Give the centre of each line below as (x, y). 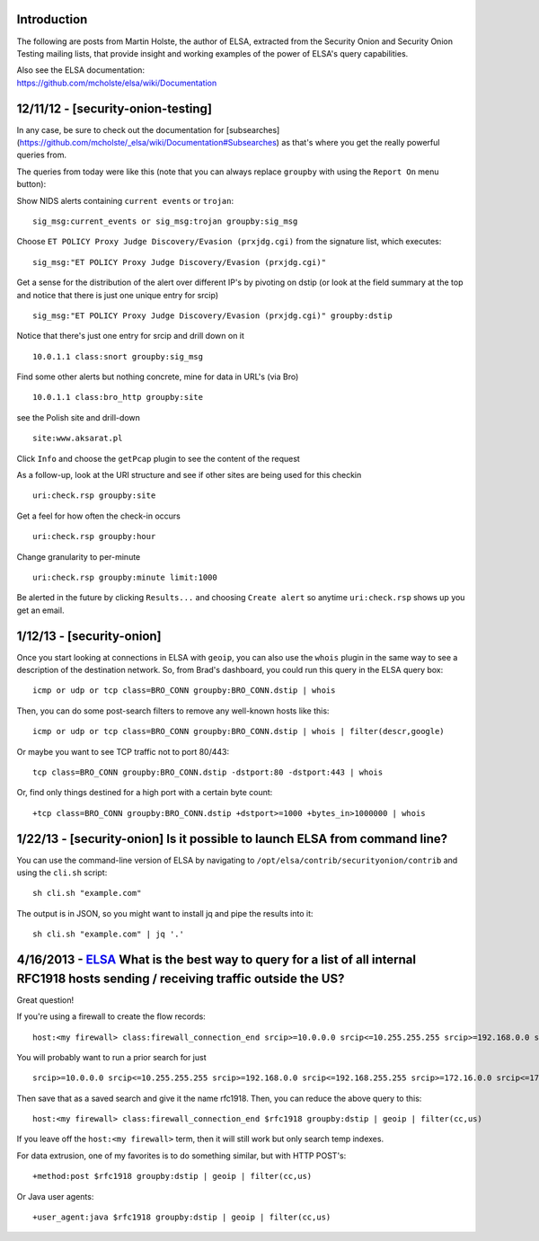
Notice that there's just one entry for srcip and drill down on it (130, 336)
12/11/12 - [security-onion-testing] (115, 108)
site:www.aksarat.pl (78, 439)
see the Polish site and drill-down (79, 417)
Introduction (52, 19)
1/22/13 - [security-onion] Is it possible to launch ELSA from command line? (232, 839)
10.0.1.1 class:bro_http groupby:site (118, 397)
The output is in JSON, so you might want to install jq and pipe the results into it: (165, 913)
